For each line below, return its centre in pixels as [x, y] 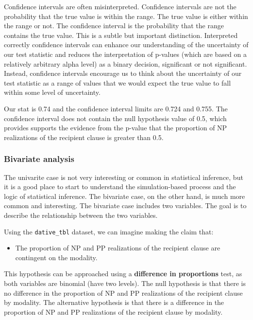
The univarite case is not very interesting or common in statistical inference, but [124, 177]
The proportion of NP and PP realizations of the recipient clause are [118, 248]
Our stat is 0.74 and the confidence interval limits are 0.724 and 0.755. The [116, 108]
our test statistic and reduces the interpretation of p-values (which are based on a [125, 54]
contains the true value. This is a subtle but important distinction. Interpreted [121, 35]
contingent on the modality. [56, 257]
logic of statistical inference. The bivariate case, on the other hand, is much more [125, 196]
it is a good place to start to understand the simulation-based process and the [120, 187]
